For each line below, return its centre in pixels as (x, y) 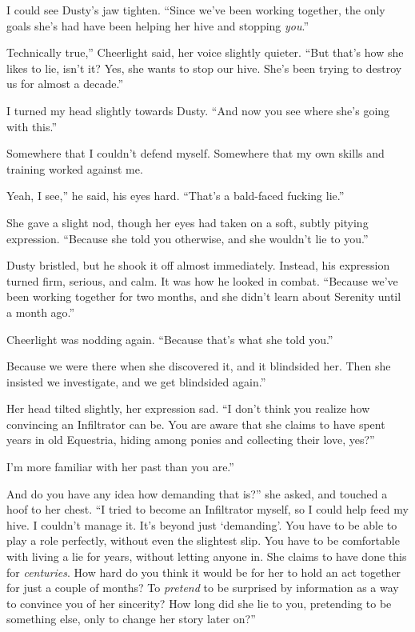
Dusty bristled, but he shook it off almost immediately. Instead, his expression (198, 265)
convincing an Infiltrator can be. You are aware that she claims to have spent (196, 424)
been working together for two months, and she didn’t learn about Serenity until (204, 296)
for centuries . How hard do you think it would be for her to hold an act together (204, 572)
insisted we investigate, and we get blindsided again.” (136, 381)
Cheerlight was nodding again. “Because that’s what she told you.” (170, 339)
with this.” (32, 126)
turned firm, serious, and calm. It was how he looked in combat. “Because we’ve (202, 280)
